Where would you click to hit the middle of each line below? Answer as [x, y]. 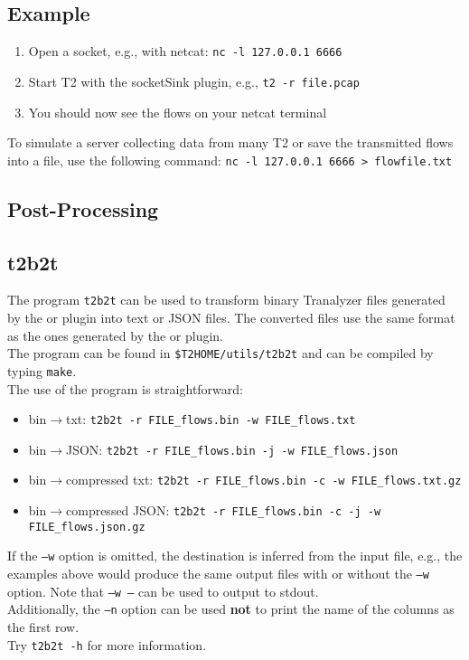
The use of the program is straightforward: [125, 388]
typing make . [42, 370]
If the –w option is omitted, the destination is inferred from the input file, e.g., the [235, 556]
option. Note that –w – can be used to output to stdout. [163, 591]
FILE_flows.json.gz [87, 527]
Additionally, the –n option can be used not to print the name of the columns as [231, 609]
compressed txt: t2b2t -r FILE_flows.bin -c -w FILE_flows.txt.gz [264, 480]
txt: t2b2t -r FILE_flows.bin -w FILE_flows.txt [211, 419]
